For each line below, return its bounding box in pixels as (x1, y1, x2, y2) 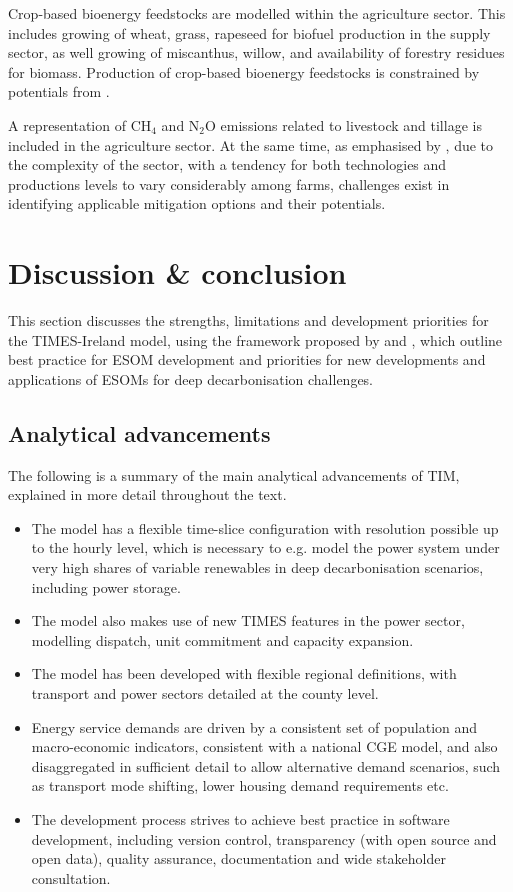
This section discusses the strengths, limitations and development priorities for (8, 310, 489, 331)
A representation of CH (8, 114, 152, 135)
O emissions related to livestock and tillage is (205, 114, 482, 135)
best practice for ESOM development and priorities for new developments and (8, 349, 486, 370)
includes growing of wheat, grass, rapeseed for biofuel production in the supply (8, 22, 491, 43)
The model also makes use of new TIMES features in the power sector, (31, 610, 465, 631)
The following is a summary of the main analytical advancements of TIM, (8, 464, 460, 485)
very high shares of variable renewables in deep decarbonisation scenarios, (31, 557, 484, 578)
